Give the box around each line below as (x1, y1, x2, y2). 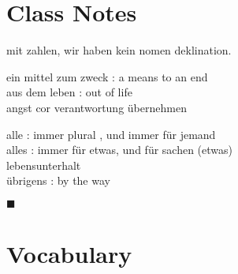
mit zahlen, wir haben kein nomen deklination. (6, 42, 232, 58)
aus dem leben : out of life (6, 84, 132, 100)
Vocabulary (6, 238, 132, 270)
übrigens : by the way (6, 172, 110, 189)
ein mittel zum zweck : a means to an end (6, 68, 208, 84)
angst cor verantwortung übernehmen (6, 99, 187, 115)
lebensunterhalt (6, 156, 81, 173)
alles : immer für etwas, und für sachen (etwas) (6, 141, 232, 158)
